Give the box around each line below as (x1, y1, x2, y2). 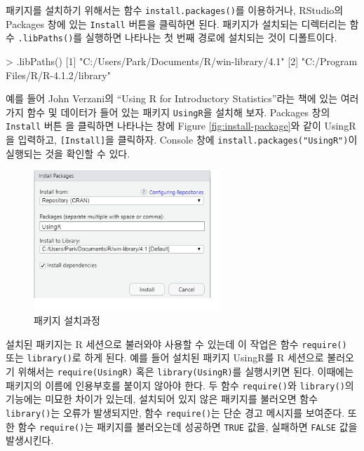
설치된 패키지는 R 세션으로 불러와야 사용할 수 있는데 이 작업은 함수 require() (6, 336, 347, 351)
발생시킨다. (6, 433, 54, 447)
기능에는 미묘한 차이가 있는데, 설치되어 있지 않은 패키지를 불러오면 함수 (6, 391, 318, 406)
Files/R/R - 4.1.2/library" (6, 67, 111, 82)
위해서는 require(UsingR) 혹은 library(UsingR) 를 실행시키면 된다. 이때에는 (18, 364, 354, 379)
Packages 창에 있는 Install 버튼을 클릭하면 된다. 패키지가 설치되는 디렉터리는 (6, 16, 346, 31)
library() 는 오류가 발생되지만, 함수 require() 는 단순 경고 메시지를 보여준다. (6, 405, 345, 420)
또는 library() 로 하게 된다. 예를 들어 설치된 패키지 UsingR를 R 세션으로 (6, 350, 324, 365)
